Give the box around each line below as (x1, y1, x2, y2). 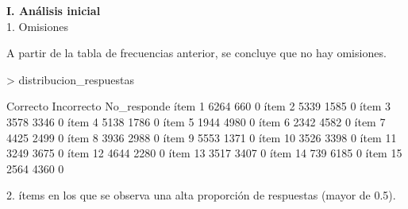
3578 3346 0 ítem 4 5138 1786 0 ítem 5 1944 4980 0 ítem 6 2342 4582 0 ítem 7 (6, 113, 386, 130)
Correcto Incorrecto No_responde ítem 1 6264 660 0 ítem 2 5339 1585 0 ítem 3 (6, 98, 391, 114)
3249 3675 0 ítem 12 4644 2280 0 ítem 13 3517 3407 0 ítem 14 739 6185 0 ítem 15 (6, 145, 402, 161)
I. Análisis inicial (6, 2, 101, 18)
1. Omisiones (6, 17, 68, 34)
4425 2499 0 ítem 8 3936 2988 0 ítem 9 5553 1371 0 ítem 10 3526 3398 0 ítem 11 (6, 129, 397, 145)
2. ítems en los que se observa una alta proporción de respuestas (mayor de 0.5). (6, 187, 396, 203)
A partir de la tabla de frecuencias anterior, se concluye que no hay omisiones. (6, 45, 387, 61)
